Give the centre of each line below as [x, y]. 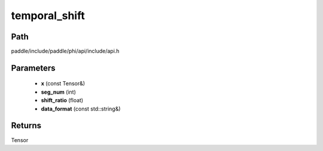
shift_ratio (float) [62, 100]
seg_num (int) [58, 92]
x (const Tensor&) [63, 84]
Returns [26, 126]
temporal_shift [48, 16]
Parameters [33, 68]
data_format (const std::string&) [81, 109]
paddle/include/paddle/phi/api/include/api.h [65, 51]
